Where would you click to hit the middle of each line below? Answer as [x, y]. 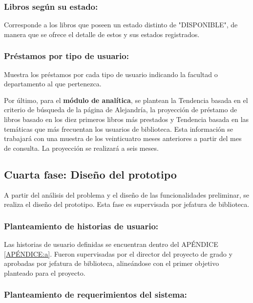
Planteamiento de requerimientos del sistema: [95, 294]
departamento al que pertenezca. [53, 84]
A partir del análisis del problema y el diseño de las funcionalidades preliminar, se [126, 194]
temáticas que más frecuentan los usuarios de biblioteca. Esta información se [119, 129]
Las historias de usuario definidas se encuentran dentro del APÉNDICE [111, 244]
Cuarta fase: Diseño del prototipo [90, 174]
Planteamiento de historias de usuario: [81, 226]
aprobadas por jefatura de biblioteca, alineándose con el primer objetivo [112, 263]
